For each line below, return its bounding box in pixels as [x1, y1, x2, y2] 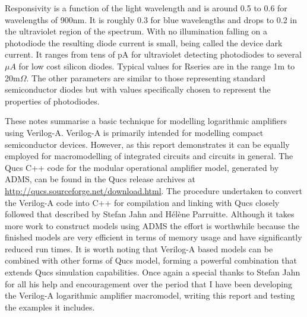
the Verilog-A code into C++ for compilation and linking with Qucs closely [5, 196, 280, 208]
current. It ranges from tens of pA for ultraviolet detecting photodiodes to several [5, 48, 302, 61]
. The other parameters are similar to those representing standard [26, 71, 265, 84]
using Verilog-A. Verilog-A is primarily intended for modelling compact [5, 126, 264, 138]
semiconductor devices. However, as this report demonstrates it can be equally [5, 138, 290, 150]
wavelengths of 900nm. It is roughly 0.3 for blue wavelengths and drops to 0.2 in [5, 13, 297, 26]
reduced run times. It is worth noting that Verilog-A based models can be [5, 242, 273, 255]
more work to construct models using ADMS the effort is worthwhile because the [5, 219, 300, 232]
